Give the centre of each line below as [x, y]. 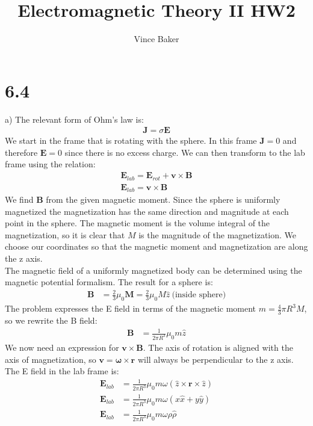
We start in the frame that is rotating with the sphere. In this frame [131, 140]
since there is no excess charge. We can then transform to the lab [185, 152]
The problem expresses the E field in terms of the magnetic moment [131, 308]
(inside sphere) [199, 295]
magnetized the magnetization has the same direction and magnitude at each [147, 211]
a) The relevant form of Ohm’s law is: [74, 119]
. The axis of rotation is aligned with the [218, 347]
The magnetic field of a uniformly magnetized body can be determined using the [153, 270]
